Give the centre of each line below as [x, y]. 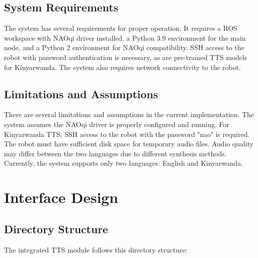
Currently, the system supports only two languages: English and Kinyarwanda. [124, 163]
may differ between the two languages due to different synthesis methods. [115, 153]
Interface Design [61, 197]
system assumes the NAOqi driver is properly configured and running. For [117, 124]
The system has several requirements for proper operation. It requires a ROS [121, 28]
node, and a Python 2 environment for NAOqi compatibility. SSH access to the [124, 47]
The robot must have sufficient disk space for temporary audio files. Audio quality [129, 144]
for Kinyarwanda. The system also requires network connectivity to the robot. [123, 67]
